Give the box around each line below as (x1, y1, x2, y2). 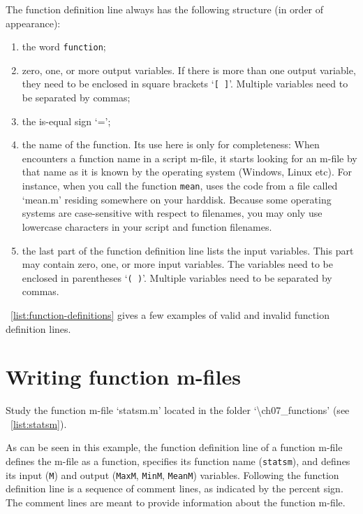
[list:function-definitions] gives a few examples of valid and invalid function (10, 307, 329, 322)
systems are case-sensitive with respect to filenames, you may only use (22, 206, 323, 220)
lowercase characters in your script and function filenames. (22, 219, 272, 234)
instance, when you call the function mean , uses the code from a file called (22, 178, 338, 193)
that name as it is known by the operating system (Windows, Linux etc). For (22, 164, 352, 179)
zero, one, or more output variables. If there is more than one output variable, (22, 62, 356, 77)
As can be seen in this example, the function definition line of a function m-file (6, 440, 343, 455)
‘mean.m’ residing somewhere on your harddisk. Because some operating (22, 192, 332, 206)
